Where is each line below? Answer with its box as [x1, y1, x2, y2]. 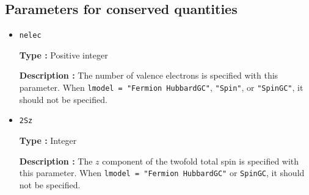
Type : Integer [19, 133, 77, 146]
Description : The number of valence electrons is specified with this [19, 69, 278, 82]
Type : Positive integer [19, 48, 108, 61]
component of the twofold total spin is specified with [102, 154, 299, 167]
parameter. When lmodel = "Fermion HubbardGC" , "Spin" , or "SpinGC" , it [19, 81, 304, 94]
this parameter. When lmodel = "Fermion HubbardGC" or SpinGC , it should [19, 166, 305, 179]
